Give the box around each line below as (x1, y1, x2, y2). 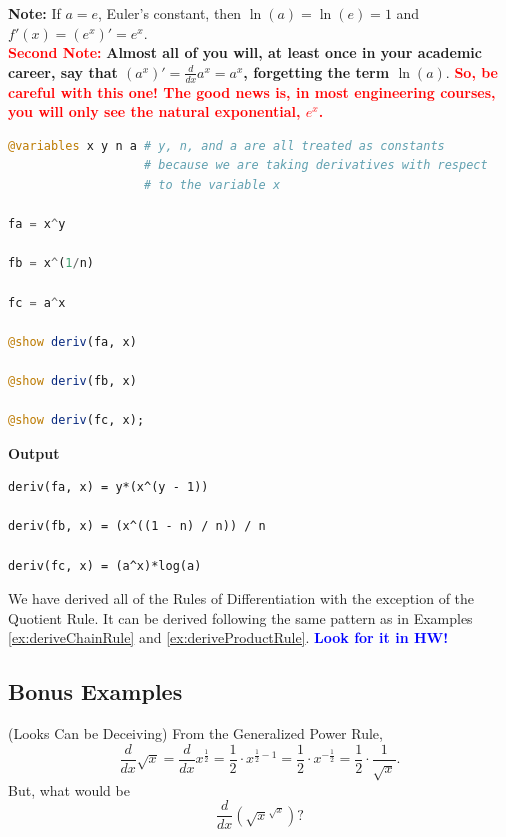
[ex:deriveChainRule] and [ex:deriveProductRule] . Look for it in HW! (8, 627, 449, 648)
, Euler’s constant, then (98, 3, 242, 23)
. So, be (445, 61, 499, 82)
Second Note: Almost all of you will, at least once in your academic (8, 42, 482, 63)
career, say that (8, 61, 118, 82)
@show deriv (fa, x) (8, 334, 137, 349)
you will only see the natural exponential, (8, 101, 301, 122)
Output (8, 442, 60, 463)
